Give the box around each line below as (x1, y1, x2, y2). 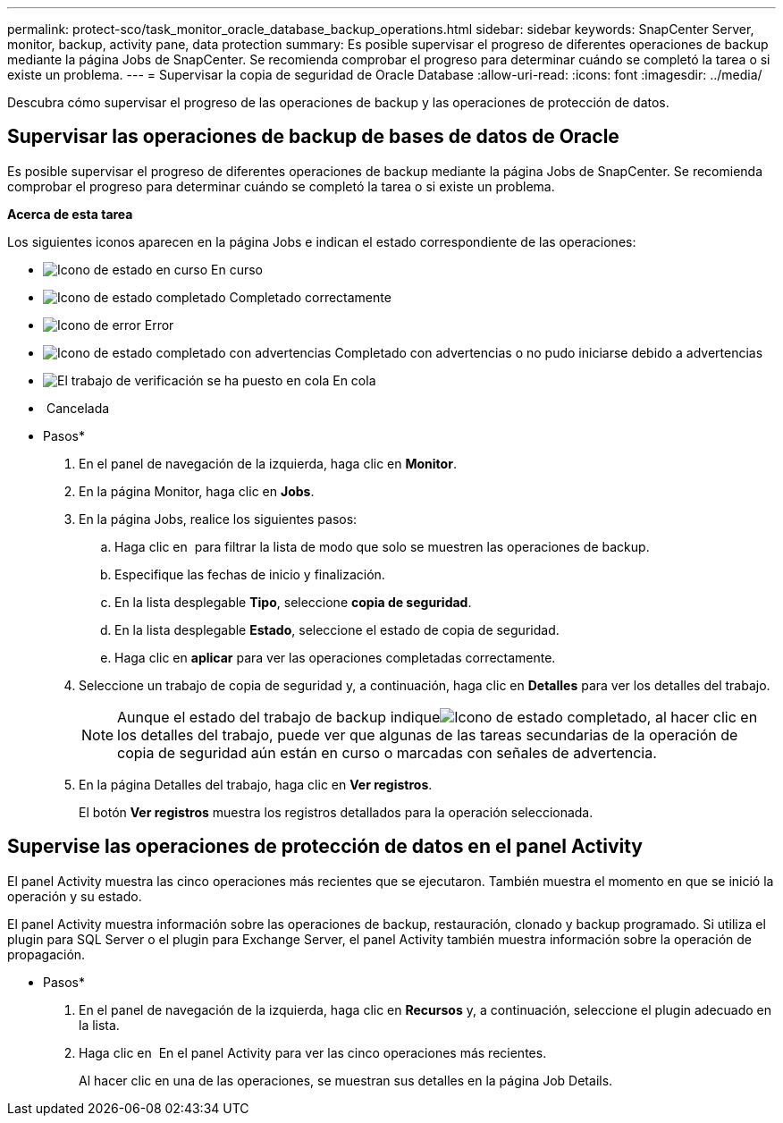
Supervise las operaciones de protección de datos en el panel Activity (7, 835, 643, 858)
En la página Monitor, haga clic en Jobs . (79, 483, 315, 499)
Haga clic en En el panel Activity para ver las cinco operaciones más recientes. (79, 1044, 547, 1060)
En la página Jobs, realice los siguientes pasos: (79, 511, 358, 527)
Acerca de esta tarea (7, 206, 133, 222)
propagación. (7, 946, 86, 962)
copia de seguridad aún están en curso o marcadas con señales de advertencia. (117, 743, 657, 762)
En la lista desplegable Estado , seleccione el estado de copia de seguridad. (114, 621, 560, 637)
